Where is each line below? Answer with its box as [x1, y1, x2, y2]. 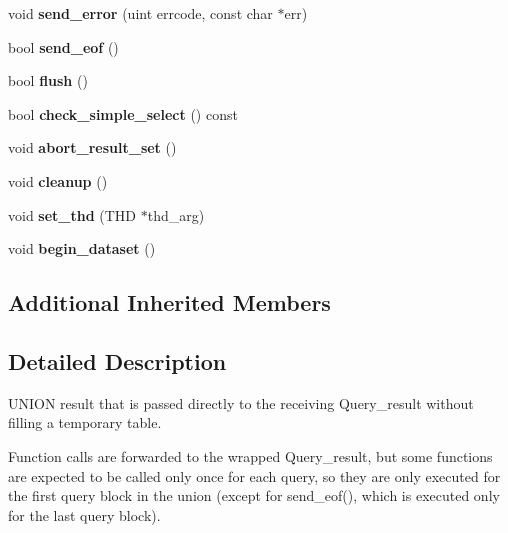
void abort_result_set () [8, 137, 177, 158]
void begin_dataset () [8, 238, 156, 259]
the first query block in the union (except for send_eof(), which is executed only [8, 485, 500, 506]
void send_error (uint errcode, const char [8, 3, 273, 23]
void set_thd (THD [8, 204, 137, 225]
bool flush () [8, 70, 88, 91]
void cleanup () [8, 170, 108, 191]
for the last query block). [8, 504, 161, 525]
